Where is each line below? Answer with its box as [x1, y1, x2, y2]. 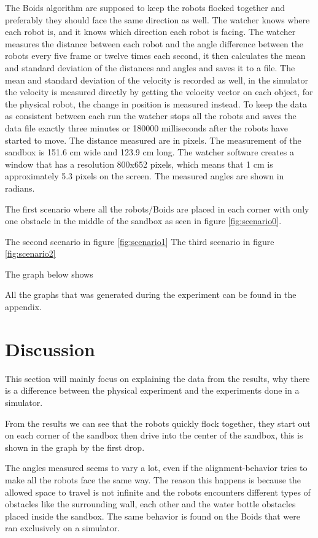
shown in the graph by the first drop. [5, 440, 145, 453]
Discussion [5, 336, 95, 361]
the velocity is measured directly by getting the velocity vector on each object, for [5, 85, 313, 98]
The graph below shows [5, 267, 93, 280]
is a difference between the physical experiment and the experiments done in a [5, 384, 300, 397]
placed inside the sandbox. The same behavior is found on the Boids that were [5, 509, 300, 522]
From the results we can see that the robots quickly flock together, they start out [5, 416, 311, 429]
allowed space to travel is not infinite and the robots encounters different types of [5, 485, 311, 498]
